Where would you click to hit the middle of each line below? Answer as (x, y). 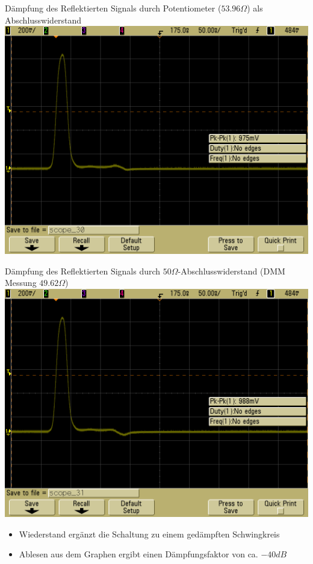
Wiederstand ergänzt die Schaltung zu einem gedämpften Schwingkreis (149, 534)
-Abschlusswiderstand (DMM (231, 271)
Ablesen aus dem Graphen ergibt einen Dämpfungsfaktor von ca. (138, 554)
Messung (21, 283)
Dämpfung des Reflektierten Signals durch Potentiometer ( (113, 8)
